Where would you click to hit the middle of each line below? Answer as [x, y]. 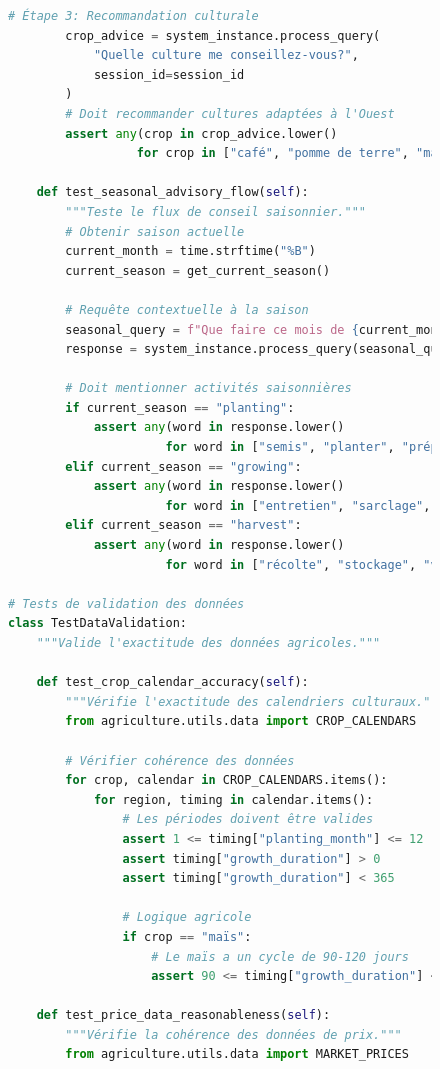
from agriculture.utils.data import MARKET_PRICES [237, 1054]
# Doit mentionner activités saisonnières [208, 388]
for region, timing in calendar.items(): [233, 799]
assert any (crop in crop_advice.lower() [201, 133]
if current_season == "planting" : [180, 407]
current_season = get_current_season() [198, 270]
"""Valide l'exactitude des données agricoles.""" [208, 643]
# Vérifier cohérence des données [180, 760]
